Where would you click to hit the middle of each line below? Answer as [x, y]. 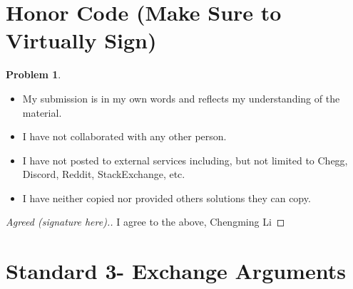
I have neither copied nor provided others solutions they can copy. [167, 198]
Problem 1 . [34, 74]
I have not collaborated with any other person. [124, 136]
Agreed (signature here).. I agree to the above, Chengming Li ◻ [145, 222]
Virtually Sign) [81, 40]
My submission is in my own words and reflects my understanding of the [181, 98]
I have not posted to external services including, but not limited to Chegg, [185, 160]
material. [42, 112]
